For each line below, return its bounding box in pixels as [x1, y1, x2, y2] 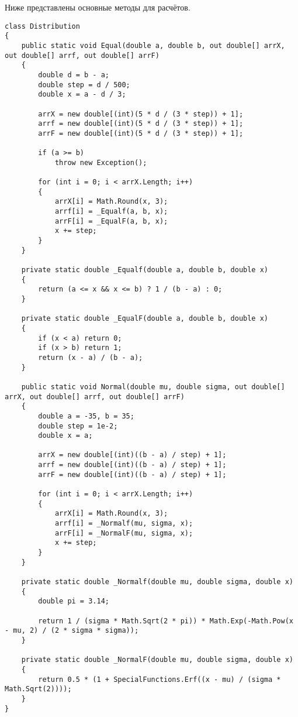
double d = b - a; [38, 70, 109, 79]
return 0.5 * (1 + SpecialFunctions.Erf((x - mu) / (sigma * [38, 675, 281, 684]
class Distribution [5, 22, 80, 30]
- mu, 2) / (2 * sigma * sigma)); [5, 626, 139, 635]
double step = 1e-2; [38, 421, 118, 430]
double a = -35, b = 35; [38, 411, 134, 420]
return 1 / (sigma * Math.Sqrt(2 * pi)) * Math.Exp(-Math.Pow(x [38, 616, 293, 625]
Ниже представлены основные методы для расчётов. [5, 1, 190, 13]
